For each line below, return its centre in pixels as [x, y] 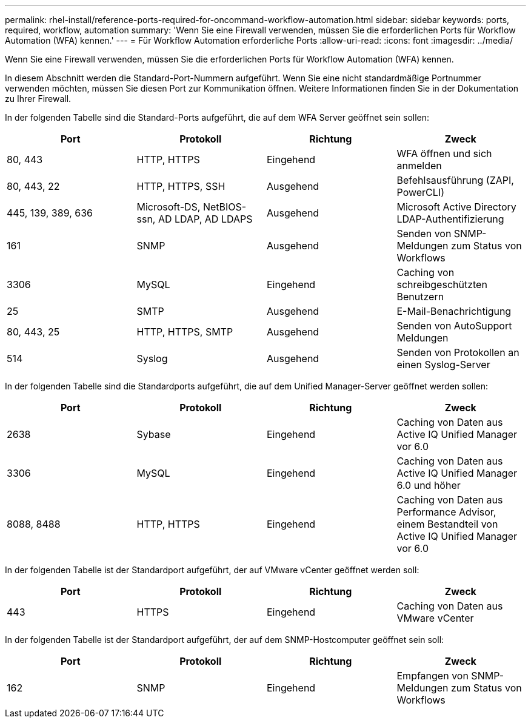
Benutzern [420, 297]
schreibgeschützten [442, 284]
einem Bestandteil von [447, 524]
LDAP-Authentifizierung [450, 219]
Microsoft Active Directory [456, 207]
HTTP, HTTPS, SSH [181, 186]
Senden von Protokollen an [458, 352]
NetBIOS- [225, 207]
